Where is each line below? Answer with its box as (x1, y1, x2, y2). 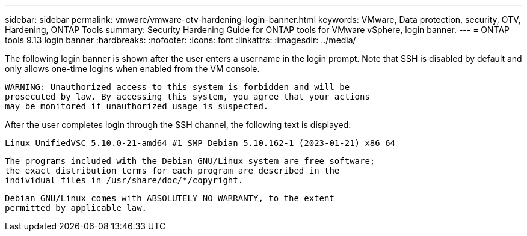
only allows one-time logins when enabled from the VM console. (5, 64, 260, 74)
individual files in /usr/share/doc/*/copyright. (5, 175, 244, 185)
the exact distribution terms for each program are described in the (5, 166, 340, 175)
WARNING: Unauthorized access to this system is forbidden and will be (5, 82, 350, 92)
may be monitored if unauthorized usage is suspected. (5, 101, 269, 111)
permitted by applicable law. (5, 203, 147, 213)
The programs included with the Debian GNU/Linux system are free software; (5, 156, 375, 166)
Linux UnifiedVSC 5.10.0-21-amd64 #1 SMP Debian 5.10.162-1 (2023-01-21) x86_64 (5, 138, 396, 148)
